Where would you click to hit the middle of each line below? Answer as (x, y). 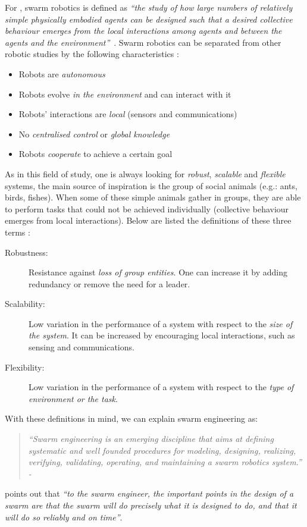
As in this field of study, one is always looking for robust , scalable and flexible (145, 173)
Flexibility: (25, 367)
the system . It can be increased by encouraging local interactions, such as (162, 335)
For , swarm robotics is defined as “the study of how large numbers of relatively (149, 7)
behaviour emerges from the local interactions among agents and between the (143, 31)
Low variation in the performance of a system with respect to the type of (161, 387)
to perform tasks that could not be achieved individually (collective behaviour (147, 208)
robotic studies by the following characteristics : (92, 54)
